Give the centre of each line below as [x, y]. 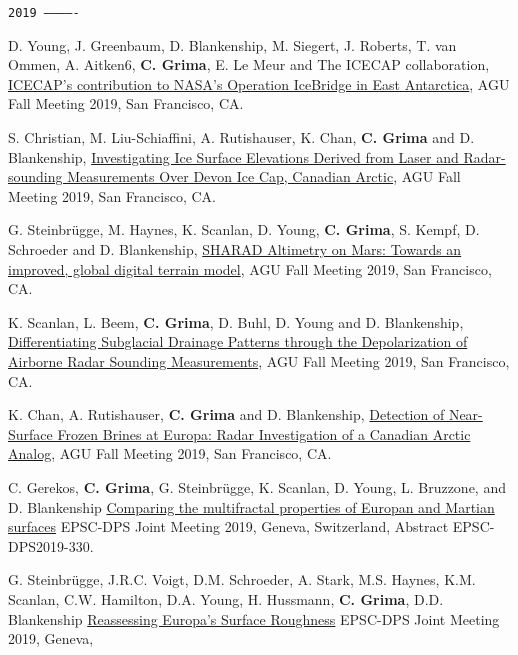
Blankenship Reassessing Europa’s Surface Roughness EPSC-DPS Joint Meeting [254, 618]
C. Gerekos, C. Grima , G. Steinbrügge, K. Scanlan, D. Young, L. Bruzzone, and [257, 486]
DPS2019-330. [51, 545]
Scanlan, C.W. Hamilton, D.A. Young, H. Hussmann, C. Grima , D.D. [226, 598]
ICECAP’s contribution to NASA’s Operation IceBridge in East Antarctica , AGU [259, 83]
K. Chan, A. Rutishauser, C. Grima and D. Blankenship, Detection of [226, 414]
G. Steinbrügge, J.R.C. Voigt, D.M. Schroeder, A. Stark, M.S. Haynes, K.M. [242, 579]
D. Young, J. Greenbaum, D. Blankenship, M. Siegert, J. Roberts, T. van [232, 44]
